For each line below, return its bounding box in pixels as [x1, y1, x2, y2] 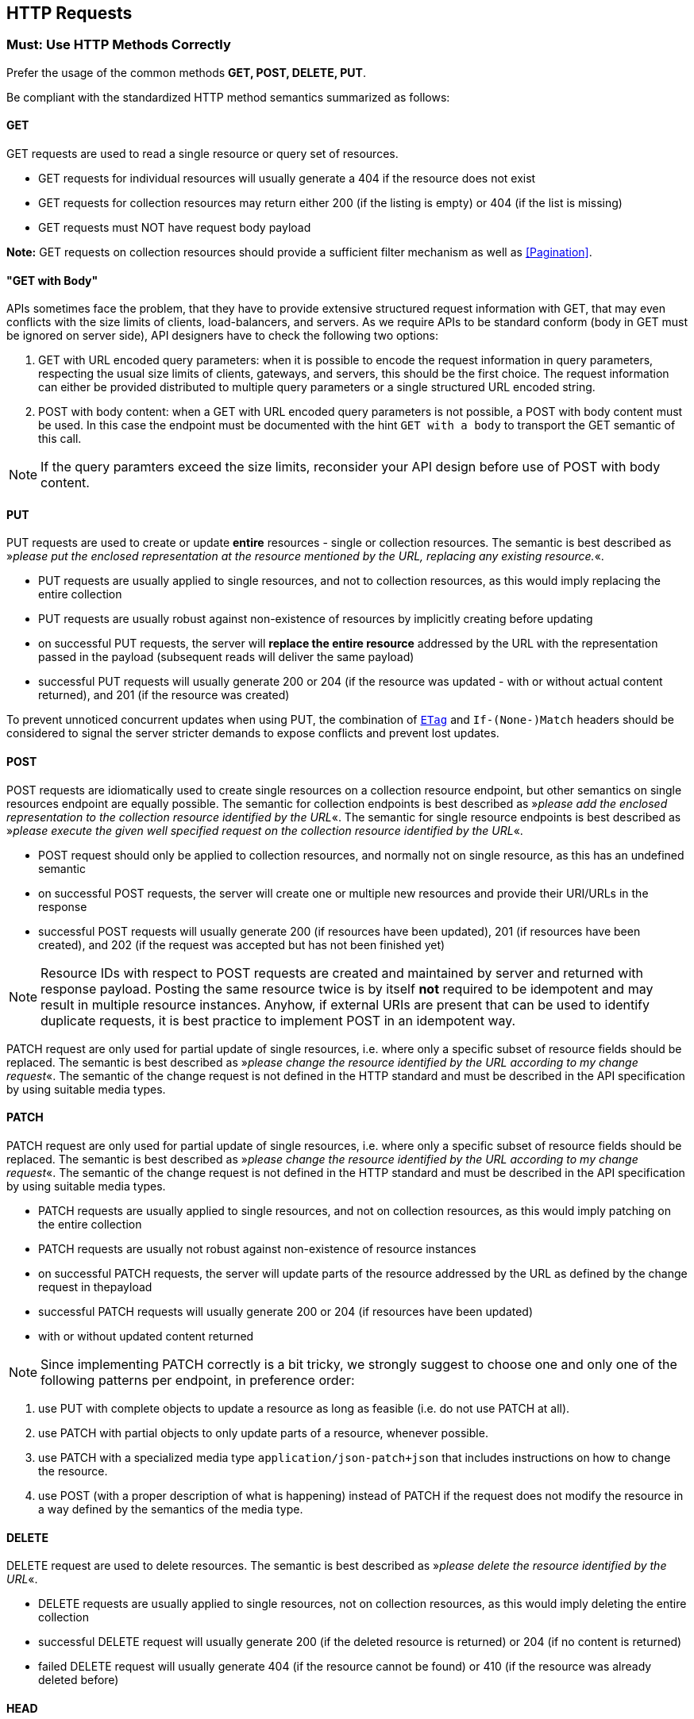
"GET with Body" [6, 273, 98, 287]
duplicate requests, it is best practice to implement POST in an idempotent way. [40, 1012, 516, 1029]
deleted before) [38, 1673, 119, 1687]
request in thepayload [38, 1279, 152, 1294]
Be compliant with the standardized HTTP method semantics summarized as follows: [6, 90, 450, 104]
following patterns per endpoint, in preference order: [40, 1371, 355, 1388]
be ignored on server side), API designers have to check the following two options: [6, 329, 438, 343]
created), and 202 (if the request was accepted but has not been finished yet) [38, 937, 445, 952]
